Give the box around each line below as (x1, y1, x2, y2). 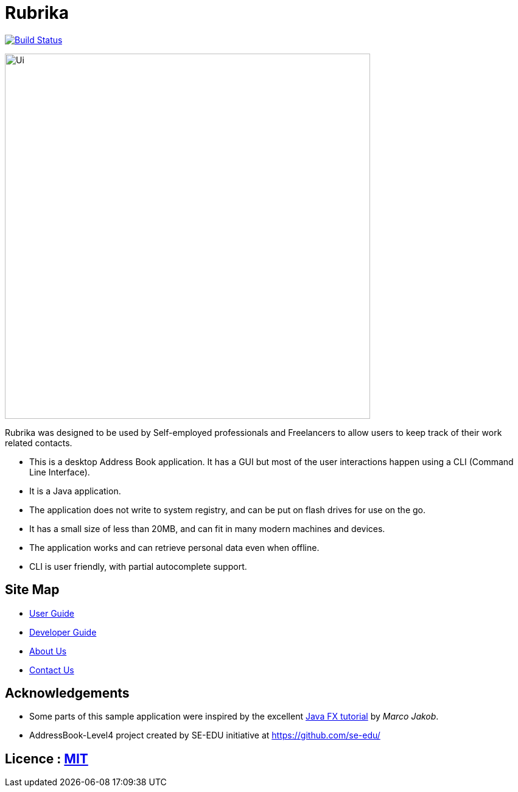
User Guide (29, 608, 75, 619)
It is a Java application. (29, 485, 121, 496)
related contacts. (5, 437, 72, 448)
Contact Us (29, 664, 74, 675)
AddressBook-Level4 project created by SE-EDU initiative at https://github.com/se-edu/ (29, 730, 380, 741)
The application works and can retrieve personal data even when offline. (29, 542, 320, 553)
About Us (29, 645, 67, 656)
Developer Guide (29, 626, 97, 637)
